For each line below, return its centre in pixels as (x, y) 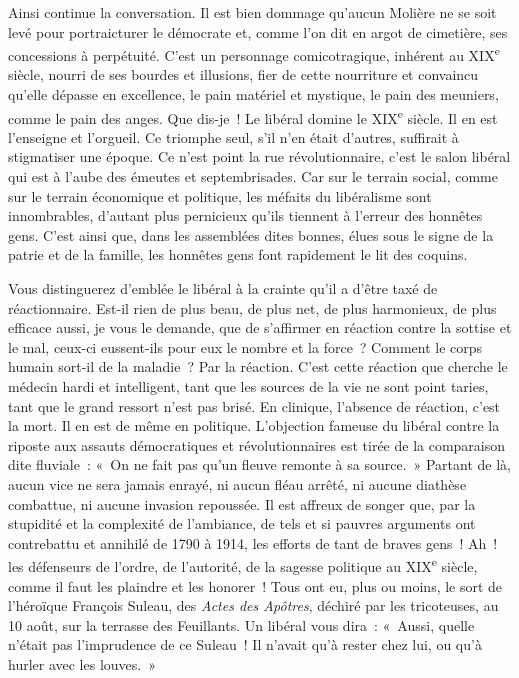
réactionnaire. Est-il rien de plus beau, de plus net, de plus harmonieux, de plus (252, 307)
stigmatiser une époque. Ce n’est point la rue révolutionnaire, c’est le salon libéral (259, 156)
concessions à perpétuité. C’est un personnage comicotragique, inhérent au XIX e (254, 53)
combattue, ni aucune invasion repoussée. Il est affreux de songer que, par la (242, 503)
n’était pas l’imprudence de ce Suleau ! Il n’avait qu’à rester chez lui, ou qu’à (245, 644)
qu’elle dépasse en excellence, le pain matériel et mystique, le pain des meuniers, (253, 94)
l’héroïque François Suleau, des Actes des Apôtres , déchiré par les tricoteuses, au (253, 605)
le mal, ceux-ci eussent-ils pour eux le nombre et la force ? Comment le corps (245, 346)
